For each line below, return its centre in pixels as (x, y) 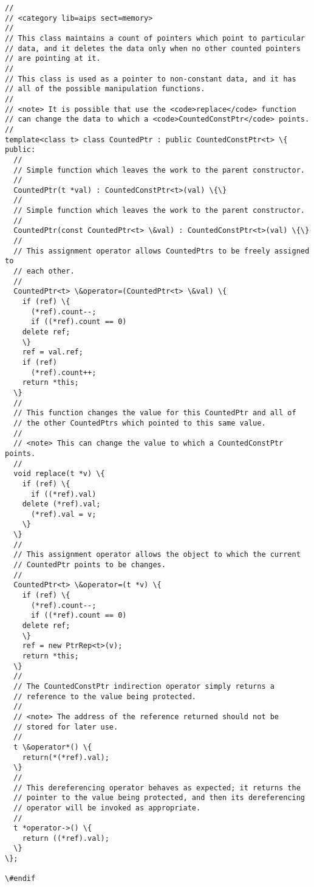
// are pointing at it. (53, 59)
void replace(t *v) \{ (59, 474)
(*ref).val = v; (63, 514)
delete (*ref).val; (61, 504)
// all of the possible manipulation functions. (105, 89)
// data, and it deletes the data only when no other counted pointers (153, 48)
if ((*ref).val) (63, 494)
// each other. (44, 271)
